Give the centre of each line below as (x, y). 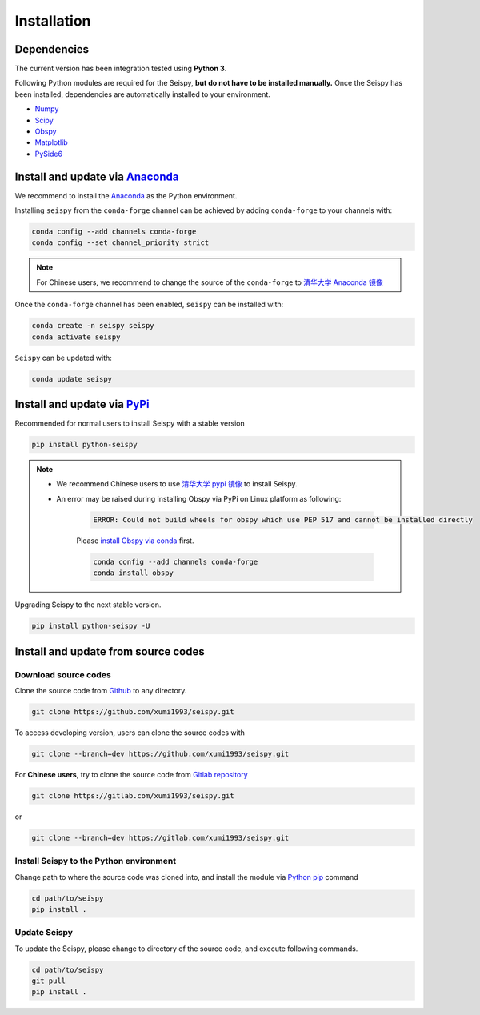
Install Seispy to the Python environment (95, 861)
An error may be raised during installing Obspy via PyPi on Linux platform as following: (199, 498)
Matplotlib (51, 142)
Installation (53, 21)
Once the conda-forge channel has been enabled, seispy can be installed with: (149, 305)
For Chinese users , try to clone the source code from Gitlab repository (131, 774)
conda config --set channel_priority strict (120, 243)
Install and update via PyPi (82, 404)
